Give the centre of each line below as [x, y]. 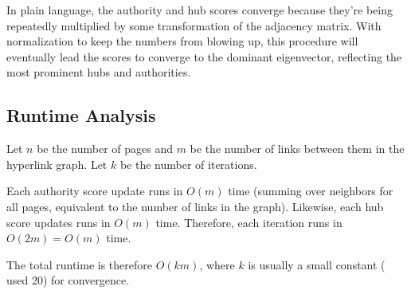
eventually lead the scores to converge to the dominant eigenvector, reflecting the [204, 56]
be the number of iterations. [188, 164]
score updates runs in [59, 222]
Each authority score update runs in [95, 191]
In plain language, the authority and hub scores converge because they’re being [200, 10]
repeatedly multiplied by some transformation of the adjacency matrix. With [194, 25]
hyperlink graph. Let [57, 164]
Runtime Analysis [81, 115]
